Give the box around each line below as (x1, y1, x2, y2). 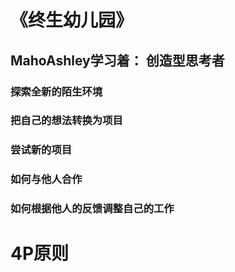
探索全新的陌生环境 (10, 84, 103, 98)
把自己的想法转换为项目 (10, 114, 123, 128)
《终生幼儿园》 (10, 9, 134, 32)
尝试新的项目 (10, 143, 73, 157)
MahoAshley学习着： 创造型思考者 (10, 52, 225, 69)
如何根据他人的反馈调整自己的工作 (10, 202, 175, 216)
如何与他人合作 (10, 172, 83, 186)
